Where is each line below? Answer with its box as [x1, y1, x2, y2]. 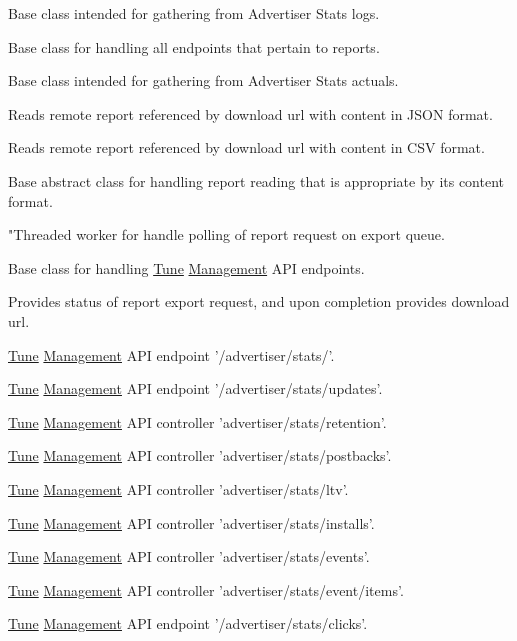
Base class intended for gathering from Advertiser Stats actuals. [8, 70, 399, 91]
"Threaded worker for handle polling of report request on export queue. [8, 224, 445, 245]
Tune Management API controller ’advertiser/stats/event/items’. [8, 579, 404, 600]
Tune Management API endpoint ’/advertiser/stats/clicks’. [8, 613, 368, 634]
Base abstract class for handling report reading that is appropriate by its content [8, 170, 505, 191]
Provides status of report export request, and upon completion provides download [8, 291, 510, 312]
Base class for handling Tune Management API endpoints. [8, 257, 365, 278]
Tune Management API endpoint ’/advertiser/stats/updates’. [8, 378, 383, 399]
